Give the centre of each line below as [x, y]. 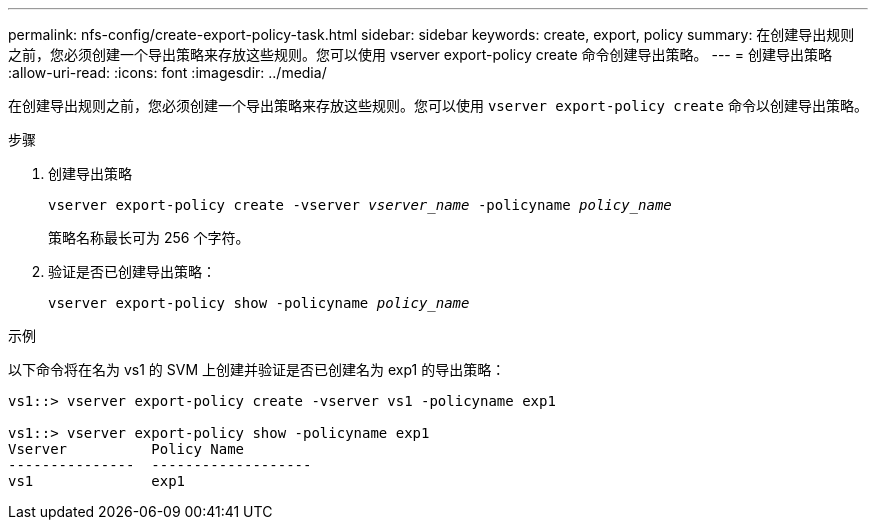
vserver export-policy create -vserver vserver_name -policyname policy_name [360, 205]
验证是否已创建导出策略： [132, 271]
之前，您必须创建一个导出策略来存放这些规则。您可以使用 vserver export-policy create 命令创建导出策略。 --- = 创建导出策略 [420, 54]
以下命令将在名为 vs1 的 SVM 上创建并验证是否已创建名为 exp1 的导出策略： [257, 369]
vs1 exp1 [97, 481]
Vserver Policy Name [126, 449]
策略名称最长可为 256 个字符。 [149, 237]
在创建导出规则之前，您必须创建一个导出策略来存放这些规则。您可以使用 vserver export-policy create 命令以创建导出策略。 [438, 105]
